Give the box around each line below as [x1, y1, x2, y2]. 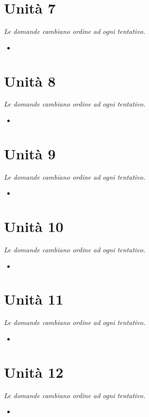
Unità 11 [4, 289, 64, 309]
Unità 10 [4, 216, 64, 236]
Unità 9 [4, 143, 56, 163]
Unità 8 [4, 71, 56, 91]
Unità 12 [4, 362, 64, 382]
